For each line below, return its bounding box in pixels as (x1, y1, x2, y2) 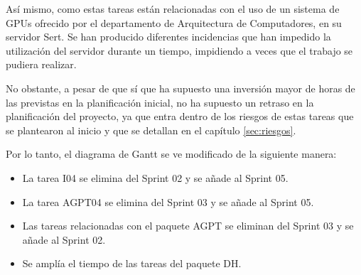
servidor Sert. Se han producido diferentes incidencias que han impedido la (6, 29, 331, 44)
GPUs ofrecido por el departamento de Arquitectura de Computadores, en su (6, 15, 342, 30)
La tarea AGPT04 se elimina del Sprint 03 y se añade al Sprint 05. (22, 194, 314, 209)
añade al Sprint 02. (22, 232, 106, 247)
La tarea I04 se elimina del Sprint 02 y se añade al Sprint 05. (22, 170, 289, 185)
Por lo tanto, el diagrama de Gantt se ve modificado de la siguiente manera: (6, 146, 337, 161)
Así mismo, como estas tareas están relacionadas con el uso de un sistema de (6, 1, 340, 16)
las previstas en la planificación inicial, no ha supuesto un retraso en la (6, 95, 314, 109)
